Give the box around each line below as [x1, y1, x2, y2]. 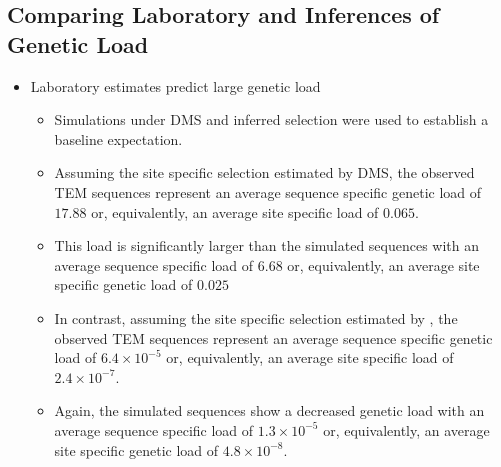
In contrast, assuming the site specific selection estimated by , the [54, 307, 458, 328]
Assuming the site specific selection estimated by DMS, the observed [54, 162, 475, 183]
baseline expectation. [54, 128, 183, 149]
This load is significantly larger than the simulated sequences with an [54, 235, 480, 256]
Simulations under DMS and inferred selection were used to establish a [54, 109, 489, 130]
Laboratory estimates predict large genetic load [30, 75, 321, 96]
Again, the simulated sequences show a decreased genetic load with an [54, 400, 485, 421]
